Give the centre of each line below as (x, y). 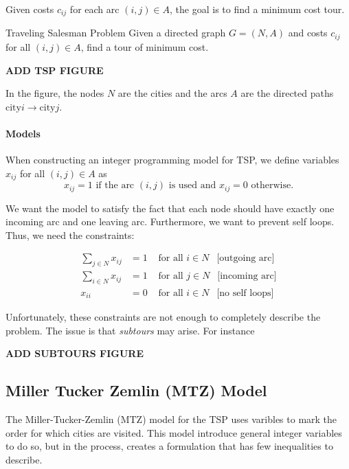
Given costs (30, 9)
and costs (308, 33)
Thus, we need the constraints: (70, 235)
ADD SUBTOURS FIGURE (75, 353)
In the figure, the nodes (55, 93)
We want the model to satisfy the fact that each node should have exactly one (170, 208)
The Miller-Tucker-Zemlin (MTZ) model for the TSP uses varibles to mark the (171, 419)
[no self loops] (245, 294)
